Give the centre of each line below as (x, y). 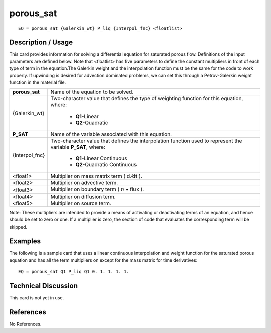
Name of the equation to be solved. (92, 92)
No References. (25, 324)
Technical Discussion (43, 286)
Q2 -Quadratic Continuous (106, 165)
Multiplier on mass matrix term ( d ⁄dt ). (96, 176)
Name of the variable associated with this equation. (111, 134)
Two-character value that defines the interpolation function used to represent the (146, 141)
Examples (25, 241)
